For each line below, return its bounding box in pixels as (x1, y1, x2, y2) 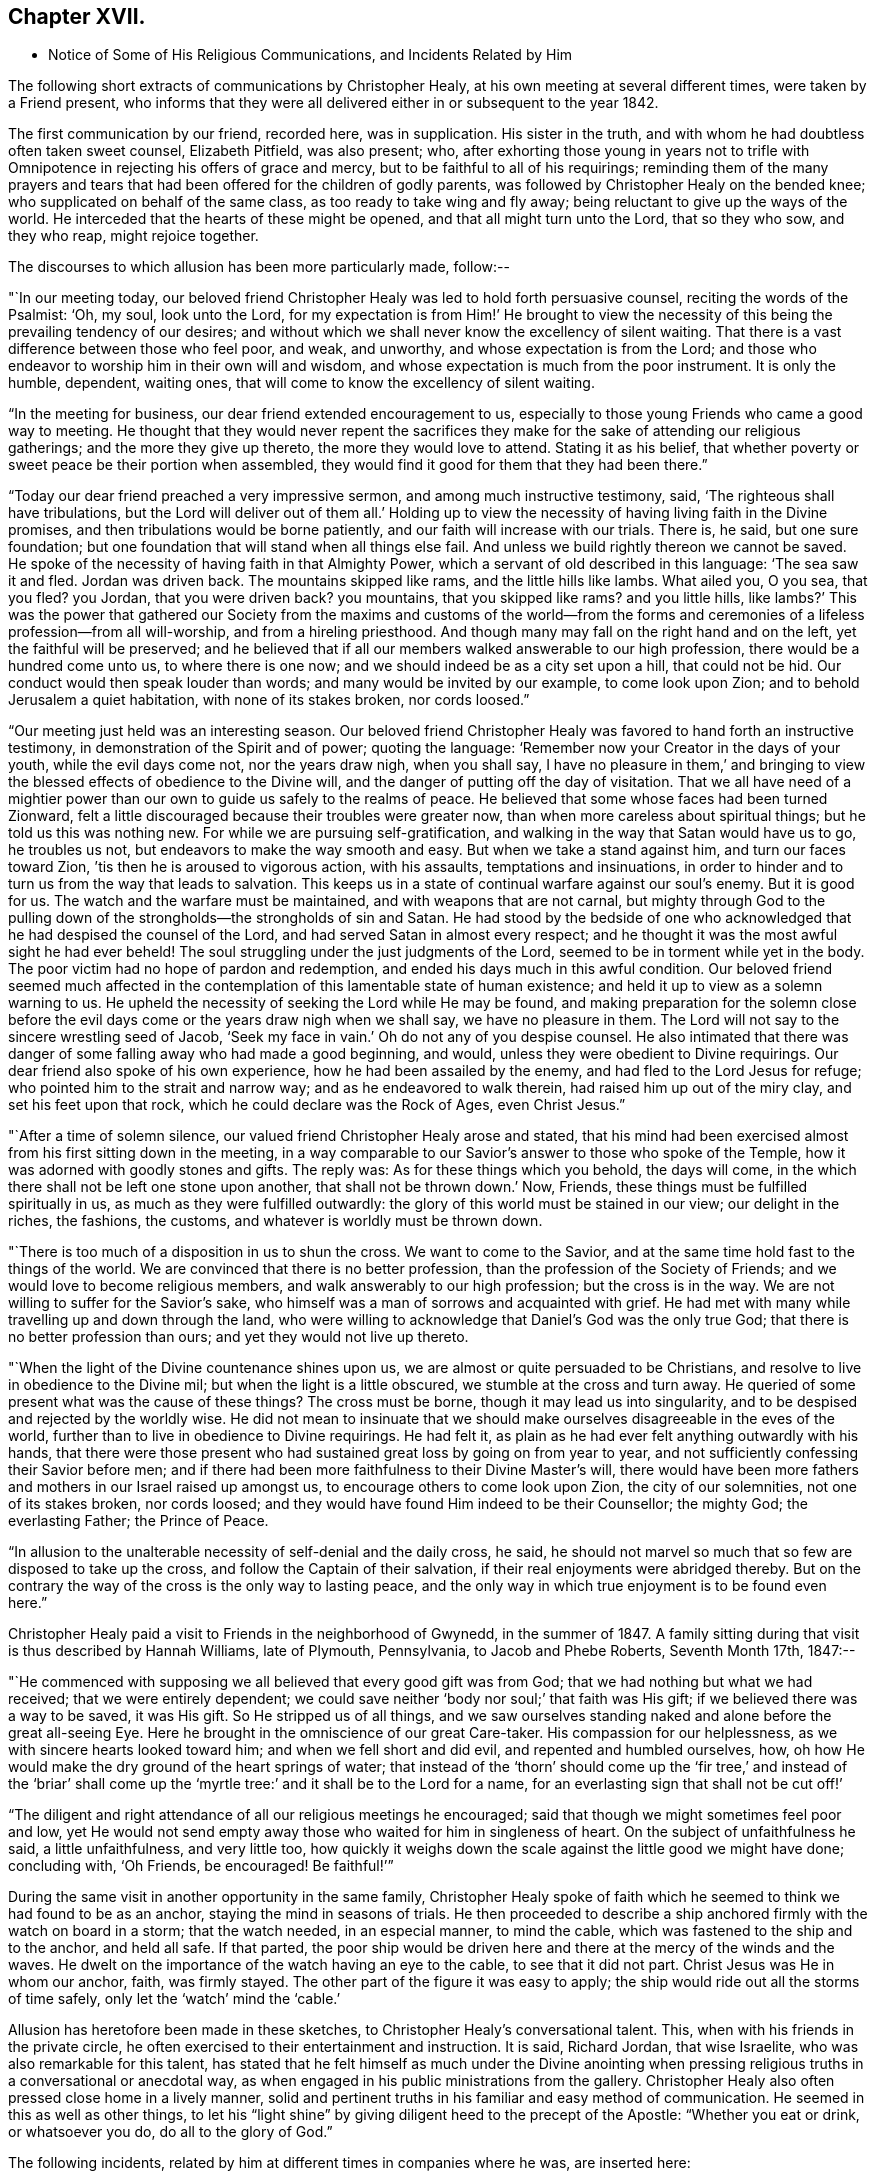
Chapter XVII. (8, 4, 146, 29)
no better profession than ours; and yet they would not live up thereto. (8, 1328, 469, 1346)
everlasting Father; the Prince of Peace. (8, 1512, 269, 1530)
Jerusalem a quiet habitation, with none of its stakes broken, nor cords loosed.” (8, 691, 530, 709)
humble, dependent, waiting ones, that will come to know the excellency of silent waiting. (8, 374, 595, 392)
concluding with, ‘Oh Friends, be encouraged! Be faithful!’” (8, 1857, 394, 1875)
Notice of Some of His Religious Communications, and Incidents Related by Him (48, 46, 573, 64)
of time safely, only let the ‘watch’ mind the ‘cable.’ (8, 1990, 341, 2008)
